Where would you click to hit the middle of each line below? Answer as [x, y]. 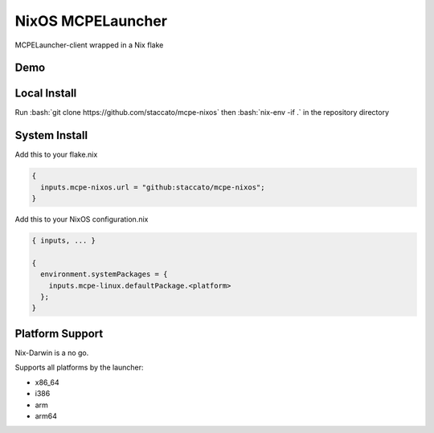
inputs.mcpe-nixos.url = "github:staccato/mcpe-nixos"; [153, 187]
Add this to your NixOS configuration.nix [82, 219]
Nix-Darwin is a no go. [52, 353]
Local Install [46, 94]
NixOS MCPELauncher [91, 21]
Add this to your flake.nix [56, 155]
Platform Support [59, 333]
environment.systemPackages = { [104, 274]
